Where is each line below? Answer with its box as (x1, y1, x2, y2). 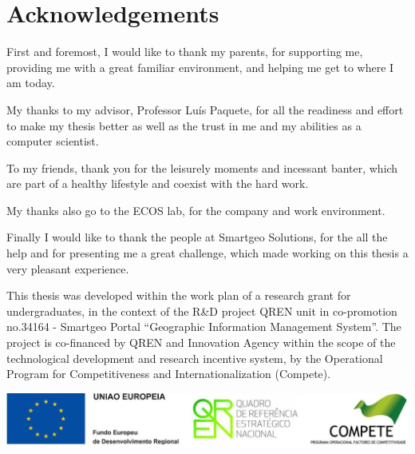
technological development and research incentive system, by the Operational (6, 349, 383, 366)
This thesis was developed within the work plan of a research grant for (6, 287, 351, 304)
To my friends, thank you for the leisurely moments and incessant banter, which (6, 159, 398, 176)
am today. (6, 74, 55, 91)
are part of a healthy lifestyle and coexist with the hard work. (6, 175, 309, 192)
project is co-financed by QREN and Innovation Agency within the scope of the (6, 334, 396, 351)
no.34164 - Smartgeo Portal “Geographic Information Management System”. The (6, 318, 401, 335)
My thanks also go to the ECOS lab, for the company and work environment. (6, 201, 385, 218)
